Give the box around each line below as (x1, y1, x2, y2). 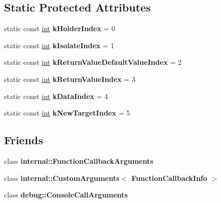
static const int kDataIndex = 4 (4, 90, 108, 101)
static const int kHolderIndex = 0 (4, 23, 115, 34)
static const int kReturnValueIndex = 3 (4, 73, 136, 84)
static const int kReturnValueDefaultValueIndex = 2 (4, 57, 182, 67)
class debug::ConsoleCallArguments (4, 189, 128, 200)
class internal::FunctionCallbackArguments (4, 155, 153, 166)
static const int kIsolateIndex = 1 (4, 40, 115, 50)
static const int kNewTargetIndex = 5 (4, 108, 130, 118)
